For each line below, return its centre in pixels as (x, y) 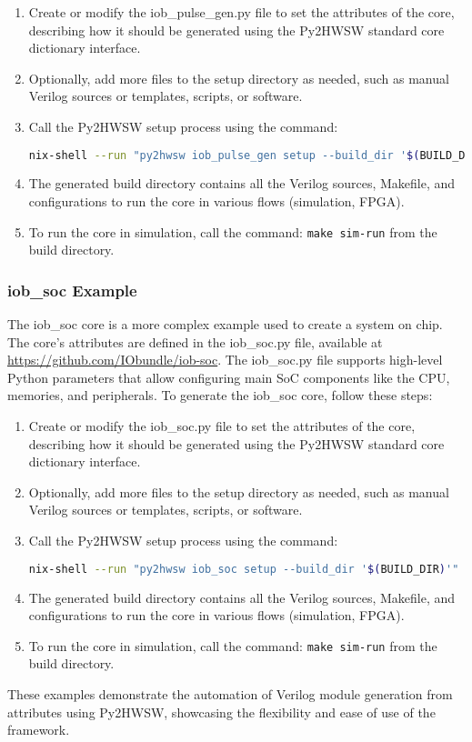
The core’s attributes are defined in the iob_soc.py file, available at (195, 341)
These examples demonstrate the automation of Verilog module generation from (230, 693)
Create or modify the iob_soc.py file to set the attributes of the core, (222, 426)
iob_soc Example (72, 290)
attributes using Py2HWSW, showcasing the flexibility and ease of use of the (221, 712)
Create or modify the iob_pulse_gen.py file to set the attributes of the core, (241, 12)
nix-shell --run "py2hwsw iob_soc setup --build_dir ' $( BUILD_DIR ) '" (244, 569)
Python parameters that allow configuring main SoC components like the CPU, (229, 377)
